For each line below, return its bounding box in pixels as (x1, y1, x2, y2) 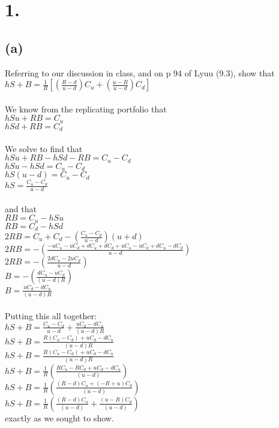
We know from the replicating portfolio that (5, 102, 167, 115)
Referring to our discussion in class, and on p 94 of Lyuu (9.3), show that (5, 66, 275, 79)
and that (5, 202, 37, 215)
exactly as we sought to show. (5, 411, 114, 424)
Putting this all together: (5, 309, 97, 322)
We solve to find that (5, 142, 83, 154)
